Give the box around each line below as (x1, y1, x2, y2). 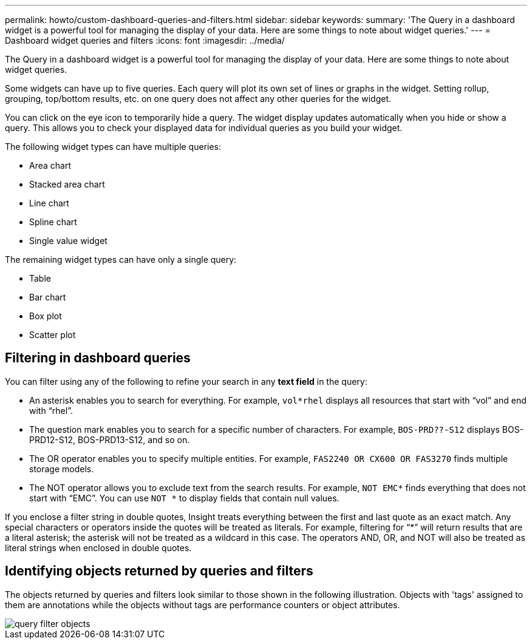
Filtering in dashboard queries (5, 350, 191, 366)
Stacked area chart (29, 179, 105, 189)
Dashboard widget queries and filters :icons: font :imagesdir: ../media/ (5, 35, 285, 46)
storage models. (29, 463, 94, 474)
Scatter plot (29, 330, 76, 340)
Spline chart (29, 217, 77, 227)
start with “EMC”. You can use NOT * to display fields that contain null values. (29, 492, 339, 503)
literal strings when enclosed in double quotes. (5, 542, 192, 553)
